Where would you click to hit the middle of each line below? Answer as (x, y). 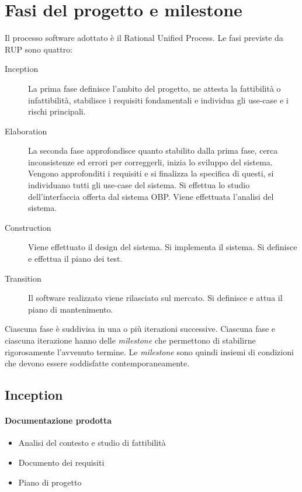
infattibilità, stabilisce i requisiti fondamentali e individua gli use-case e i (158, 100)
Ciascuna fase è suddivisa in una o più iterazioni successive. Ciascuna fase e (140, 329)
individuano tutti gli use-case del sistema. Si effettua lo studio (139, 185)
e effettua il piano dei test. (75, 259)
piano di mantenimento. (71, 309)
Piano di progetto (50, 482)
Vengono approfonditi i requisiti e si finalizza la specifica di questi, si (151, 173)
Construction (28, 227)
